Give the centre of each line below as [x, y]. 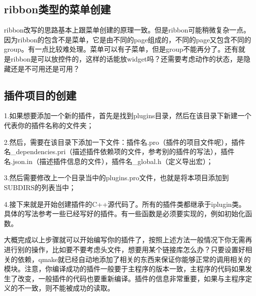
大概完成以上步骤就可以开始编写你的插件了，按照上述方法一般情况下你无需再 [128, 240]
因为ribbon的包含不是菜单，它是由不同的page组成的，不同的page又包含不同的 [128, 39]
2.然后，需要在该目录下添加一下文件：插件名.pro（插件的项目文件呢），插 [121, 142]
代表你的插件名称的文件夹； [49, 125]
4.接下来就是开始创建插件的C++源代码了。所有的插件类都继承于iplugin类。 [125, 204]
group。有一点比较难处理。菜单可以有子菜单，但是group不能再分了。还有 [121, 49]
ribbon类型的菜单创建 [57, 9]
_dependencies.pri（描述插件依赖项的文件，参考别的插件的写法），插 [119, 151]
